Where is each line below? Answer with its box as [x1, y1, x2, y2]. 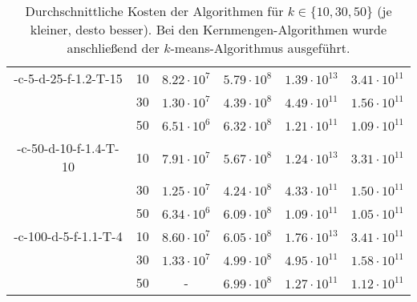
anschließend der [67, 38, 160, 57]
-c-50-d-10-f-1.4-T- [17, 139, 119, 157]
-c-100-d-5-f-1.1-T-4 [14, 227, 123, 245]
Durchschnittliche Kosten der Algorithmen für [25, 2, 284, 20]
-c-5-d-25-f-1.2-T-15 [14, 69, 123, 87]
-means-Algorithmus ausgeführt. [170, 38, 350, 57]
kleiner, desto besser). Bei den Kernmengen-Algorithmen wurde [30, 20, 387, 38]
